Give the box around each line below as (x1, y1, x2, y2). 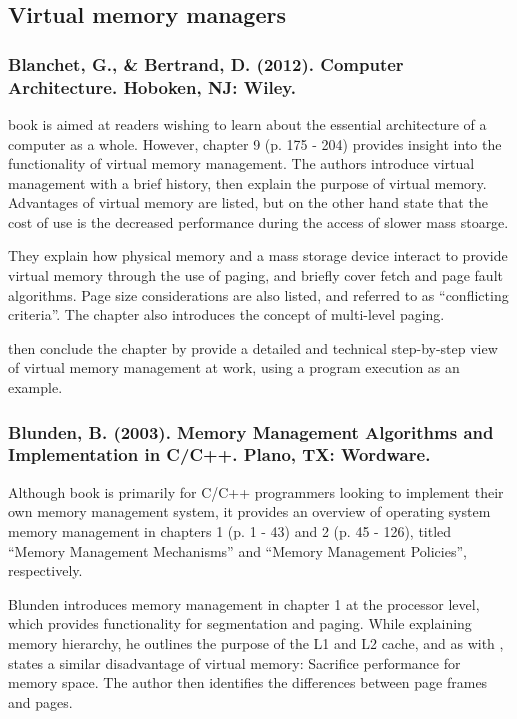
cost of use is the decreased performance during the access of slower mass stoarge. (8, 211, 509, 232)
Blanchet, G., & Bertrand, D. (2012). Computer (8, 51, 404, 76)
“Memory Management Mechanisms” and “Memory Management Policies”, (8, 540, 467, 561)
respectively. (8, 560, 83, 581)
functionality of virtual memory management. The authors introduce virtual (8, 153, 475, 174)
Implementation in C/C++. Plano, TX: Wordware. (8, 442, 431, 467)
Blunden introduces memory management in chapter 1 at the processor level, (8, 593, 480, 614)
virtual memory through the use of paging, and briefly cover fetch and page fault (8, 265, 503, 286)
